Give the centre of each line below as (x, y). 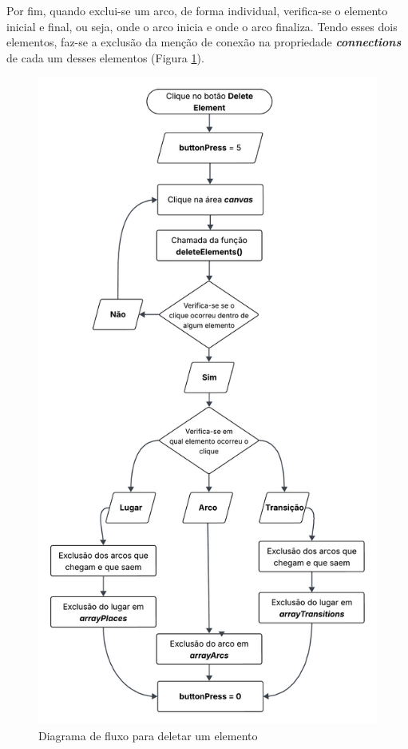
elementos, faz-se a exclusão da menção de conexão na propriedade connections (204, 42)
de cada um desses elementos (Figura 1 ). (105, 57)
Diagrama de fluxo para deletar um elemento (148, 735)
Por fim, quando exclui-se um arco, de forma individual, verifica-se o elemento (197, 10)
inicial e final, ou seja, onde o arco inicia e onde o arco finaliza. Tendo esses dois (202, 26)
